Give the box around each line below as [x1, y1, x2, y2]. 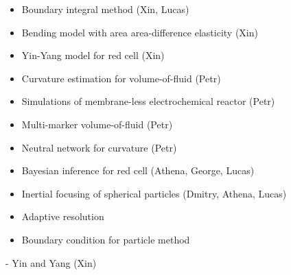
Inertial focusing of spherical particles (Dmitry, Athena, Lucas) [21, 186, 287, 200]
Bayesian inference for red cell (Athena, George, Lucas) [21, 163, 255, 178]
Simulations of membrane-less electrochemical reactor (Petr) [21, 94, 275, 108]
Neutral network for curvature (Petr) [21, 140, 177, 154]
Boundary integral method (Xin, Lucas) [21, 2, 189, 16]
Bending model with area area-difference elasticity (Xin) [21, 25, 258, 39]
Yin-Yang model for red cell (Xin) [21, 48, 165, 62]
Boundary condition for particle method [21, 232, 190, 246]
